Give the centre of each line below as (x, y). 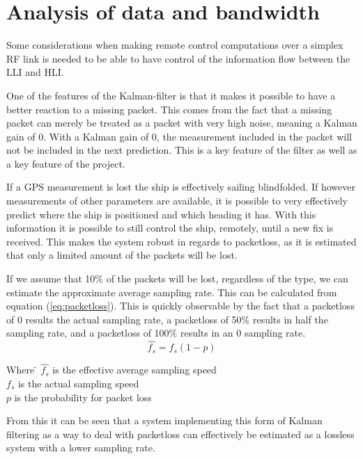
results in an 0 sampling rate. (243, 333)
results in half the (290, 319)
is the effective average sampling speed (134, 370)
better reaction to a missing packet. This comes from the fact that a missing (169, 109)
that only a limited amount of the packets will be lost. (122, 255)
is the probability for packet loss (83, 397)
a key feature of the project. (66, 163)
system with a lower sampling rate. (81, 448)
